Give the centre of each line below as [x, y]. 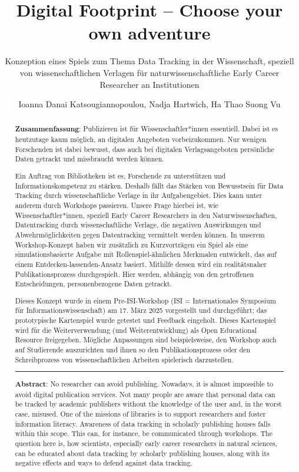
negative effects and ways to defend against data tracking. [104, 463]
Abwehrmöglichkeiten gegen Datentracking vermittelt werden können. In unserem [140, 234]
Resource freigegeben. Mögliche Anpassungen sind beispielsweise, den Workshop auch [146, 340]
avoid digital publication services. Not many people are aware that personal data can [145, 394]
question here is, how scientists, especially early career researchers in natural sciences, [146, 443]
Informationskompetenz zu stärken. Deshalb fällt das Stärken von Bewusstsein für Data [149, 185]
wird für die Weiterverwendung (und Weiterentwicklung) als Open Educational [136, 330]
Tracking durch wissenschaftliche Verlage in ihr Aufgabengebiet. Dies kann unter [139, 195]
